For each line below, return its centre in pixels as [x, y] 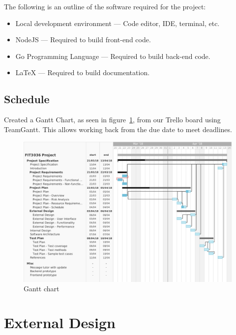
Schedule [27, 99]
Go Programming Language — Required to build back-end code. [113, 56]
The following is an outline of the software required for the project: [105, 6]
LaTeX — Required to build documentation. [83, 72]
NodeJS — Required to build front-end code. [83, 40]
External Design [60, 322]
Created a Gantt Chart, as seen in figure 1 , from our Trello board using [112, 120]
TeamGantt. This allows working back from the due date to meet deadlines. [118, 129]
